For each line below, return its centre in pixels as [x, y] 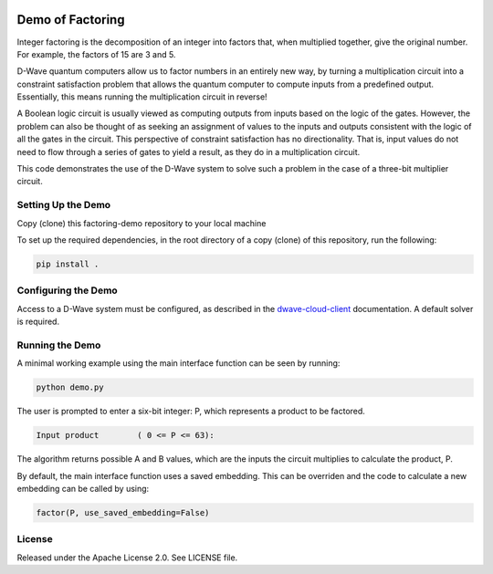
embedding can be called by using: [83, 488]
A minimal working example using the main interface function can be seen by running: [178, 363]
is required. [38, 322]
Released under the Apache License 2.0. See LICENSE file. [127, 558]
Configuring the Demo [67, 290]
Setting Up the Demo [64, 205]
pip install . [68, 264]
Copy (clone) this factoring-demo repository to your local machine [142, 223]
